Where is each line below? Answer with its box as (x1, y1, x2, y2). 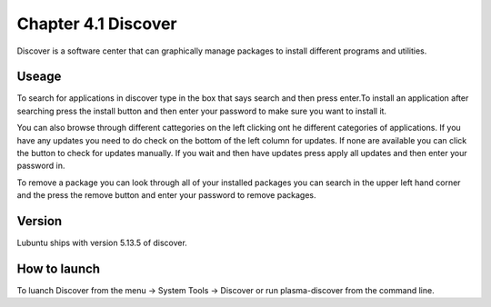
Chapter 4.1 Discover (16, 14, 177, 34)
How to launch (16, 261, 100, 276)
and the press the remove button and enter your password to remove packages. (16, 190, 317, 201)
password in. (16, 160, 65, 172)
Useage (16, 69, 62, 84)
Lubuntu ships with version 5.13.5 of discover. (16, 237, 188, 249)
